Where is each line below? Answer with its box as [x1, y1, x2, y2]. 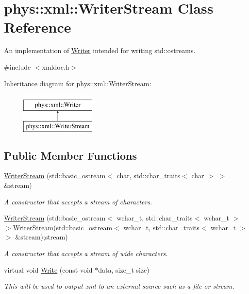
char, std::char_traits [116, 170, 181, 181]
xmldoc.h [42, 61, 69, 72]
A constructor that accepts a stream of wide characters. [4, 248, 168, 258]
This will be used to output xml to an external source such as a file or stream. [4, 281, 234, 291]
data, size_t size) [98, 264, 149, 275]
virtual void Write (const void [4, 264, 93, 275]
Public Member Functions [4, 147, 137, 163]
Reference [4, 17, 71, 37]
